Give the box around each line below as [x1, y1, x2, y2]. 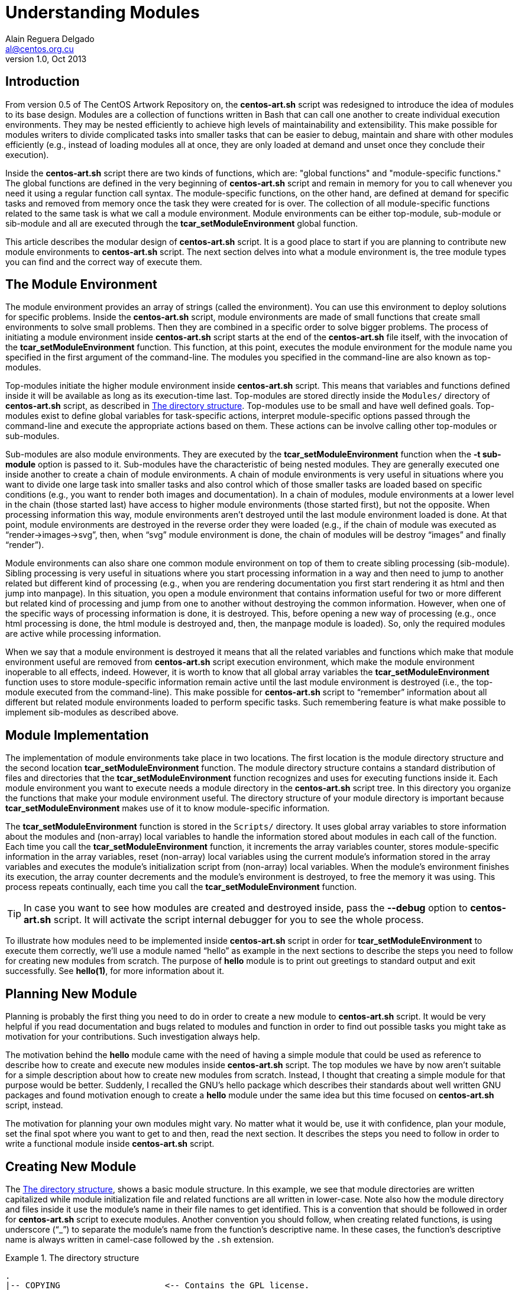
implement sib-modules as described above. [5, 707, 179, 718]
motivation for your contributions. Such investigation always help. [5, 1031, 260, 1042]
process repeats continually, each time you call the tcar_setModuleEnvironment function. [5, 882, 357, 892]
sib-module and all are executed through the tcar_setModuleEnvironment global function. [5, 218, 358, 228]
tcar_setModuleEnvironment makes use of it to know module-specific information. [5, 803, 330, 814]
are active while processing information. [5, 628, 161, 639]
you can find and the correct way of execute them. [5, 256, 202, 267]
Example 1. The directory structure [5, 1252, 140, 1263]
